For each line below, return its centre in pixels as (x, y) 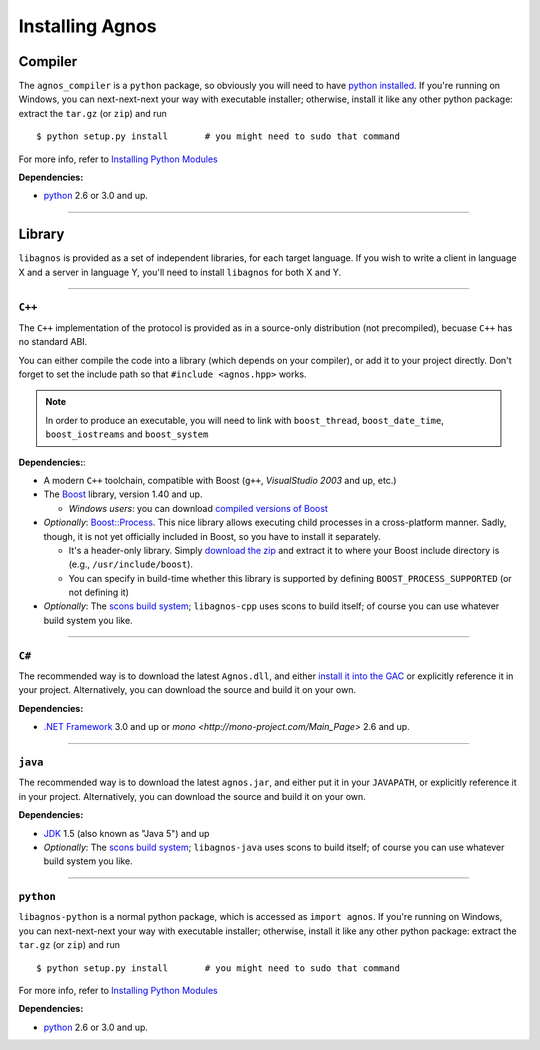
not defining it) (99, 592)
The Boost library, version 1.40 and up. (123, 494)
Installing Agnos (87, 26)
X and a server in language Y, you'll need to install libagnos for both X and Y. (180, 272)
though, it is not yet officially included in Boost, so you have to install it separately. (212, 536)
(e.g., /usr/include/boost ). (131, 564)
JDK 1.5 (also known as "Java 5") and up (126, 833)
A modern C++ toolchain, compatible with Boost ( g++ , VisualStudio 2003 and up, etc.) (220, 480)
